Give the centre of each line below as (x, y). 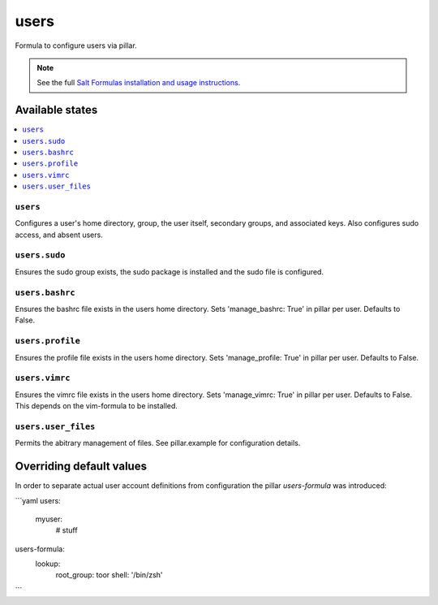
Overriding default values (81, 467)
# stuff (67, 530)
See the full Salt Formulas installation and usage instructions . (139, 83)
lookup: (48, 564)
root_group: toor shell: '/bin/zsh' (109, 575)
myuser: (49, 519)
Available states (56, 110)
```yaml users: (38, 500)
